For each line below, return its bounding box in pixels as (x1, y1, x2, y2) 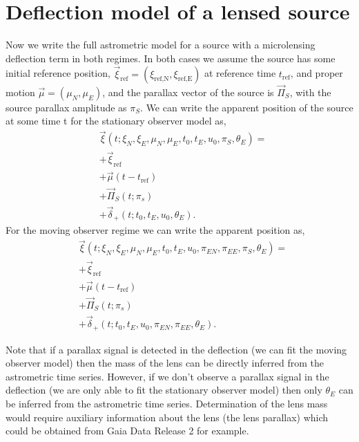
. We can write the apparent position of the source (140, 100, 353, 114)
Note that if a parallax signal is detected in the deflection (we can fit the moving (6, 342, 347, 356)
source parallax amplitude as (6, 100, 127, 114)
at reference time (204, 66, 276, 80)
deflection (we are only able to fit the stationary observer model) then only (6, 383, 322, 397)
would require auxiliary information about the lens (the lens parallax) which (6, 409, 329, 424)
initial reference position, (6, 66, 110, 80)
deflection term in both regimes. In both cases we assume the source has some (6, 50, 336, 65)
